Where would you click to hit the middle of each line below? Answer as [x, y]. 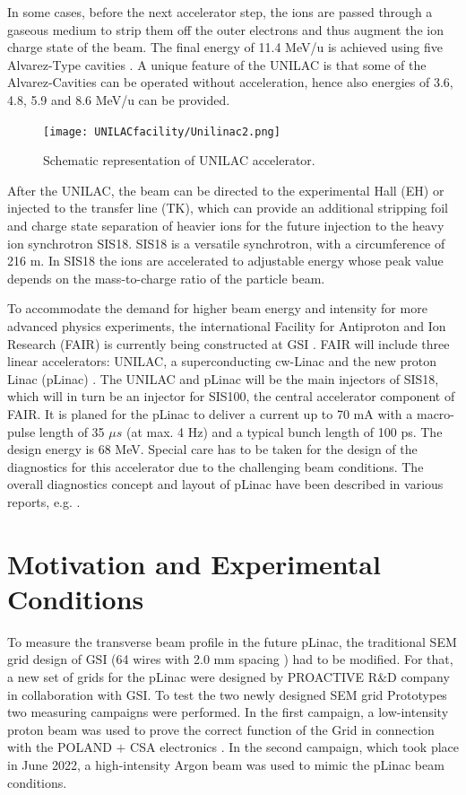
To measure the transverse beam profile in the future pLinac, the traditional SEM [232, 641]
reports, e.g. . [44, 501]
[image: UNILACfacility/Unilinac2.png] [162, 131]
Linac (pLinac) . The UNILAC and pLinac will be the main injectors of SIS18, [223, 378]
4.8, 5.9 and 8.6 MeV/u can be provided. [119, 99]
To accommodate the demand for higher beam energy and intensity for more [217, 308]
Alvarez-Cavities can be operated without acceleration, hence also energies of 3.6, [230, 82]
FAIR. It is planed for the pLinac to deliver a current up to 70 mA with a [210, 413]
